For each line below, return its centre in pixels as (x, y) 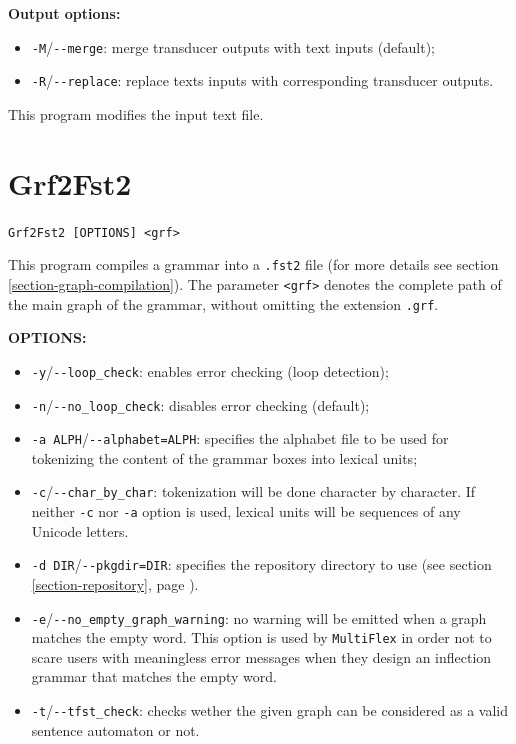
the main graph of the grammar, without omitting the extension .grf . (223, 303)
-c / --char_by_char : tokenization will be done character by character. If (253, 491)
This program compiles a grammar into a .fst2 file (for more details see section (253, 264)
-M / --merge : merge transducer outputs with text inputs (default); (233, 46)
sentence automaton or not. (115, 729)
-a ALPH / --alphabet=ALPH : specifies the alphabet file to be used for (240, 438)
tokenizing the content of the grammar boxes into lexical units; (224, 457)
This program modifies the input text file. (136, 113)
